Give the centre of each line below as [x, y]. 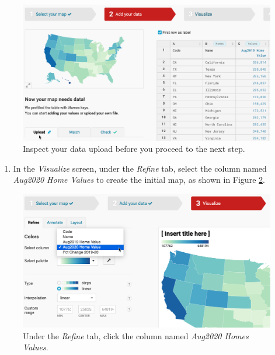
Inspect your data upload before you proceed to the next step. [134, 149]
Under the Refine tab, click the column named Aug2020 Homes [136, 335]
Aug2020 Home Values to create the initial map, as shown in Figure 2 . [139, 180]
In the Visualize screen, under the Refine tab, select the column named [140, 168]
